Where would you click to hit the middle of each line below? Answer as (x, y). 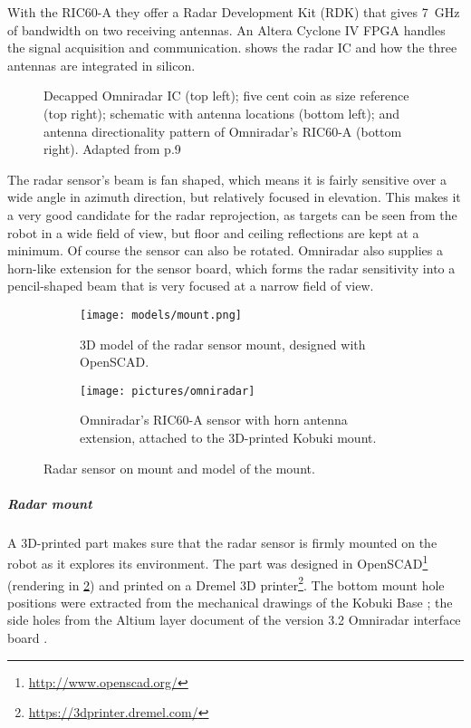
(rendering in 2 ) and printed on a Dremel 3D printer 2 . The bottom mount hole (226, 583)
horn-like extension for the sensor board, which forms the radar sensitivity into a (231, 268)
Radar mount (50, 503)
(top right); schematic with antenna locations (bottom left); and (221, 113)
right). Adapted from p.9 (112, 149)
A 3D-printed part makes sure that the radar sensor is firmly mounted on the (222, 542)
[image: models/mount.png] (161, 315)
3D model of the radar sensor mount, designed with (223, 344)
